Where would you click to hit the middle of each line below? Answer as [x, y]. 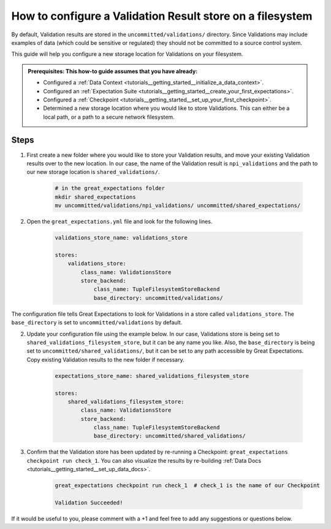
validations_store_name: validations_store [121, 238]
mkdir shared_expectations [95, 197]
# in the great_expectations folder [110, 188]
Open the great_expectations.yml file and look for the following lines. [120, 222]
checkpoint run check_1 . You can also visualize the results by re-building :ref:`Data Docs [144, 460]
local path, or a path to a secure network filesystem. [109, 117]
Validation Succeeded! [89, 503]
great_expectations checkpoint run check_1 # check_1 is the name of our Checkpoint [187, 486]
